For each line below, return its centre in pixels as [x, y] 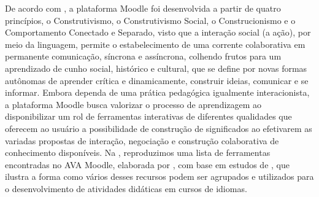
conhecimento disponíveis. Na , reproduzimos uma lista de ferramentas [138, 153]
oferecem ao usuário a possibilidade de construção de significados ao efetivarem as [159, 128]
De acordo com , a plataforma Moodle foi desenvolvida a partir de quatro [143, 8]
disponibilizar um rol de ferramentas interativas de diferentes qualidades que [148, 116]
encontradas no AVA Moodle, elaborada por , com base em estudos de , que [147, 164]
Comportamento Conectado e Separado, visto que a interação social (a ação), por [158, 32]
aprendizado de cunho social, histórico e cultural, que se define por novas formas [156, 68]
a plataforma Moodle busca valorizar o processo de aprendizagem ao [133, 104]
